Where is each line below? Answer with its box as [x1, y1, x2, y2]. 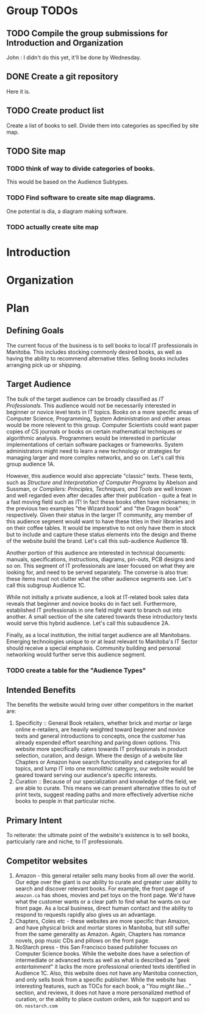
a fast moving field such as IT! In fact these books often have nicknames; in [6, 498, 196, 505]
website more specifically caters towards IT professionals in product [15, 745, 187, 753]
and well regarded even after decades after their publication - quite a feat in [6, 491, 197, 499]
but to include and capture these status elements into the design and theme [6, 531, 196, 538]
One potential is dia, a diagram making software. [6, 207, 128, 215]
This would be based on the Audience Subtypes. [6, 178, 129, 185]
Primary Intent [6, 815, 62, 826]
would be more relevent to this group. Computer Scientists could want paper [6, 421, 199, 428]
